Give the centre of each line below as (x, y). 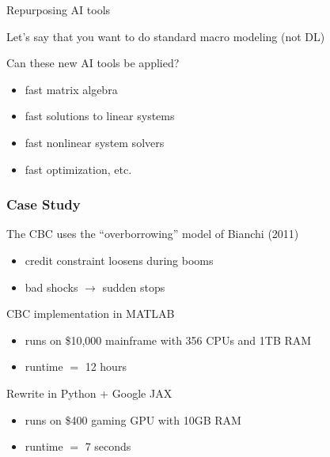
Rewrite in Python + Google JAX (89, 393)
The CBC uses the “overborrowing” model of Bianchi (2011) (153, 234)
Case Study (44, 204)
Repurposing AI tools (59, 9)
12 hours (106, 366)
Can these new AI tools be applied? (93, 63)
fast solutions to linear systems (100, 116)
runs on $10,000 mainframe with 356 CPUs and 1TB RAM (168, 340)
